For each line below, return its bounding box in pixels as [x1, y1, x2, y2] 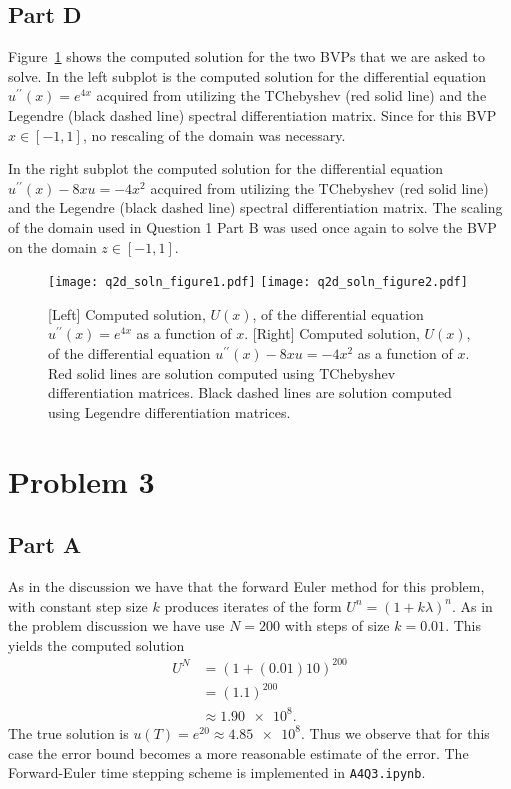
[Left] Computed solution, [48, 303, 206, 324]
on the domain [8, 236, 97, 257]
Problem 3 [8, 460, 155, 501]
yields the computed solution [8, 634, 185, 655]
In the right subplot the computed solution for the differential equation [8, 158, 444, 179]
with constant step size [8, 595, 148, 616]
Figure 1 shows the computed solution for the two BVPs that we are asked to [8, 46, 486, 67]
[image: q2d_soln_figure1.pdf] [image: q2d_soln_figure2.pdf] [48, 275, 468, 290]
